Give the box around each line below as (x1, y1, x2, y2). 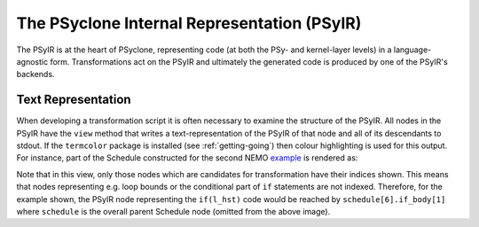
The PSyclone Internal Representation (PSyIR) (16, 13, 362, 33)
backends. (16, 69, 55, 80)
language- (393, 44, 432, 55)
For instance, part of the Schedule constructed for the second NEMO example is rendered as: (16, 153, 358, 163)
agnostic (16, 56, 49, 67)
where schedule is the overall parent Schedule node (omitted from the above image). (16, 206, 331, 216)
